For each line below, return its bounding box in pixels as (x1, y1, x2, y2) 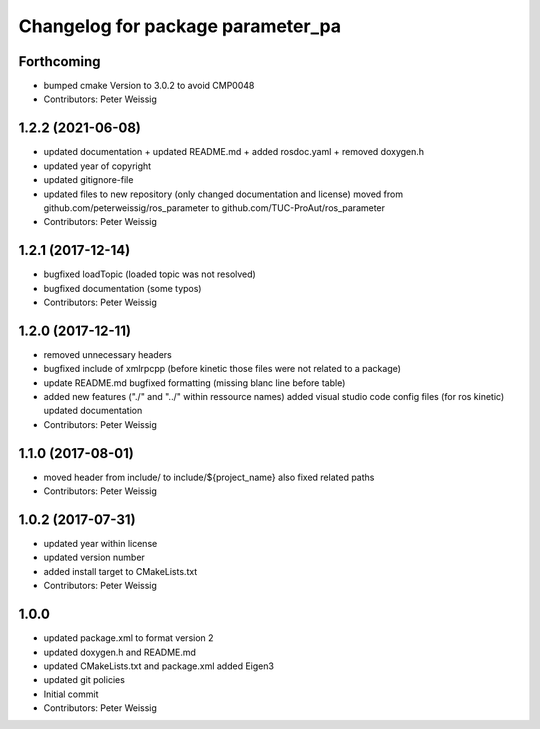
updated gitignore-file (43, 174, 134, 186)
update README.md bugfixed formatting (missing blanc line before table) (43, 376, 346, 389)
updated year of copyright (43, 160, 152, 172)
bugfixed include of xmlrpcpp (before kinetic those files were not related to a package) (43, 363, 402, 375)
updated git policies (43, 674, 125, 686)
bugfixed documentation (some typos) (43, 282, 202, 294)
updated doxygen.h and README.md (43, 646, 197, 658)
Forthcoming (18, 53, 101, 70)
